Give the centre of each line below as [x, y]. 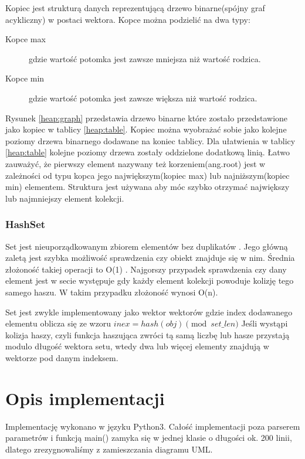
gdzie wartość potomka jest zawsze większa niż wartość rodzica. [143, 98]
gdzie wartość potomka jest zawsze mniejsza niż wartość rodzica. [145, 58]
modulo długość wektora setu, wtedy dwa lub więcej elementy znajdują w [137, 346]
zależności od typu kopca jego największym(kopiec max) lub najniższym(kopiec [148, 175]
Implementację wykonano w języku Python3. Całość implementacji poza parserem [153, 426]
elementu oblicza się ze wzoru [58, 323]
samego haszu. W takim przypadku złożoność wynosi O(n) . [112, 292]
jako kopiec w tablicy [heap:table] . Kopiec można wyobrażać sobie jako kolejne [146, 129]
